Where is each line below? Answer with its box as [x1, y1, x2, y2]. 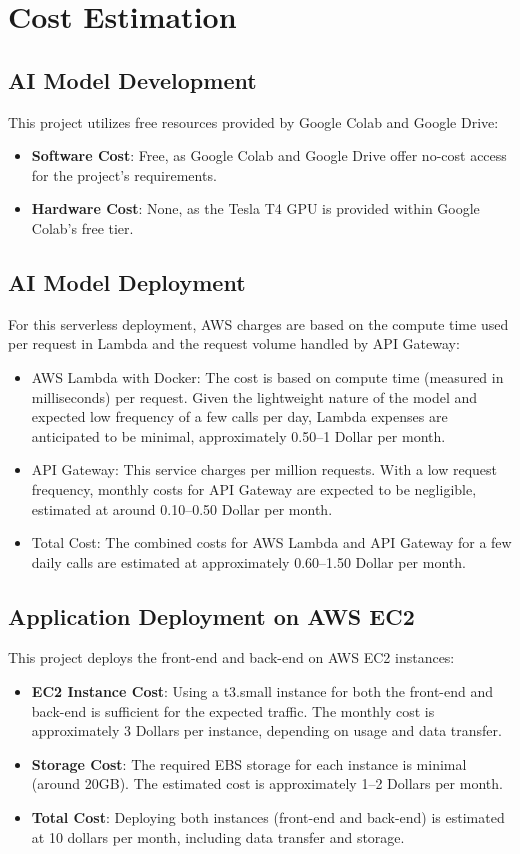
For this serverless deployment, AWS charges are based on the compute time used [8, 313, 509, 334]
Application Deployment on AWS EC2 [8, 600, 415, 631]
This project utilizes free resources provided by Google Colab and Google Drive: [8, 111, 499, 132]
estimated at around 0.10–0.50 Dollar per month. [31, 498, 333, 519]
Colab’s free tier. [31, 217, 134, 238]
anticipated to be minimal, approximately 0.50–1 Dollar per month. [31, 425, 446, 446]
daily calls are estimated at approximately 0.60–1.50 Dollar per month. [31, 551, 466, 572]
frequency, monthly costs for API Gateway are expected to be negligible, [31, 478, 477, 499]
